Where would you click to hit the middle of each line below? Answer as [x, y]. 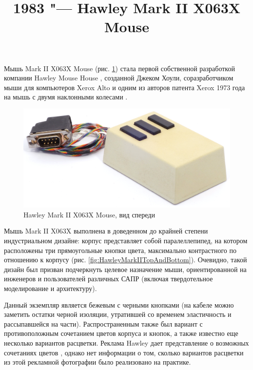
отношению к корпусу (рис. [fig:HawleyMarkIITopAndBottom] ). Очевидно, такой [126, 260]
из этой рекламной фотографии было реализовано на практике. [97, 362]
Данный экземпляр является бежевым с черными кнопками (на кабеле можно [119, 304]
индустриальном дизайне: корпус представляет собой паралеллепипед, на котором [126, 241]
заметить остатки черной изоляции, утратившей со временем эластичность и [118, 314]
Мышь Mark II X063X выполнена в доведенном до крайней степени [106, 231]
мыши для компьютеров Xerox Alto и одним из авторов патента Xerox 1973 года [125, 87]
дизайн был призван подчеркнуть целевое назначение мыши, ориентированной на [125, 269]
